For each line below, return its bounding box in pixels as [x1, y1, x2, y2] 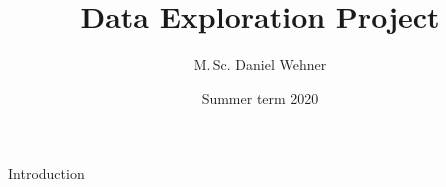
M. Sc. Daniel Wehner [193, 54, 327, 75]
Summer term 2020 [201, 87, 319, 108]
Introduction [8, 163, 85, 184]
